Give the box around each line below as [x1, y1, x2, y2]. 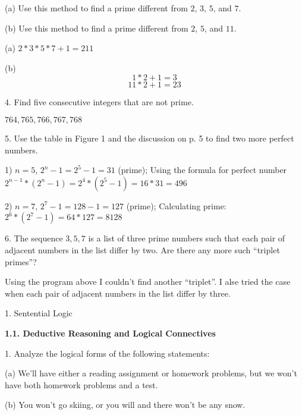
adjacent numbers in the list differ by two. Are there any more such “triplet [5, 243, 280, 256]
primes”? [5, 255, 37, 268]
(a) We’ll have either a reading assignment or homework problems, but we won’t [5, 367, 297, 379]
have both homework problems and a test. [5, 378, 158, 391]
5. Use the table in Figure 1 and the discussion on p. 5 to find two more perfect [5, 131, 294, 144]
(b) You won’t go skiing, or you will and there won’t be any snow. [5, 398, 246, 411]
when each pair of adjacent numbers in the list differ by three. [5, 287, 231, 299]
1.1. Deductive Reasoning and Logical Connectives [5, 326, 216, 339]
